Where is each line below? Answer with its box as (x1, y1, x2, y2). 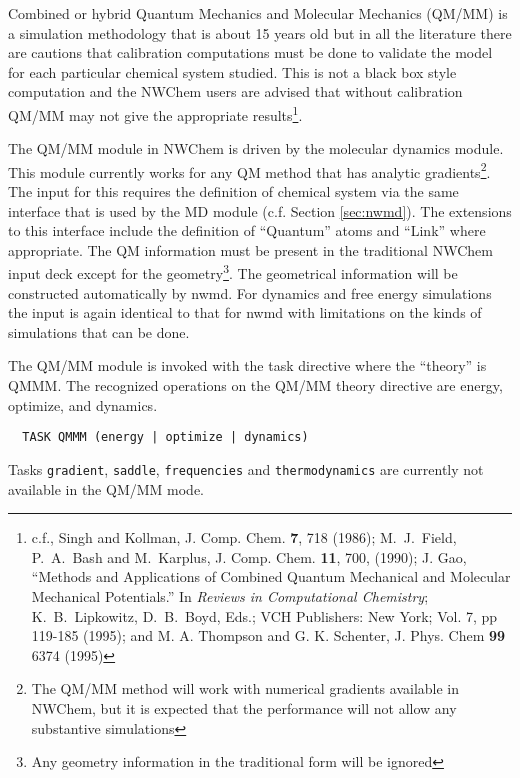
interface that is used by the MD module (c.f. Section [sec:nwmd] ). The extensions (8, 200, 512, 221)
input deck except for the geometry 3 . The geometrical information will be (8, 260, 458, 284)
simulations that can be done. (8, 321, 190, 342)
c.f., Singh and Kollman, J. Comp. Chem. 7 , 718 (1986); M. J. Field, (31, 527, 457, 548)
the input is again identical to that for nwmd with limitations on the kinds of (8, 302, 482, 323)
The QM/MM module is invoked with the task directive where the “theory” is (8, 355, 487, 376)
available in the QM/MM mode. (8, 478, 205, 499)
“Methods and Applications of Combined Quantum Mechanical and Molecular (31, 566, 511, 587)
